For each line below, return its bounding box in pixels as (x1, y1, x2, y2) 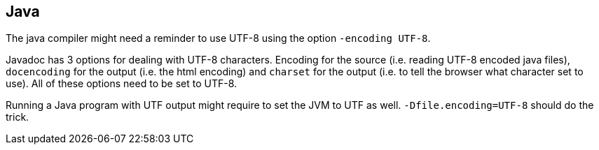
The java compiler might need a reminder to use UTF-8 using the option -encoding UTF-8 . (6, 32, 431, 45)
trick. (6, 111, 29, 123)
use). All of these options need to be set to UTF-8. (6, 77, 237, 90)
